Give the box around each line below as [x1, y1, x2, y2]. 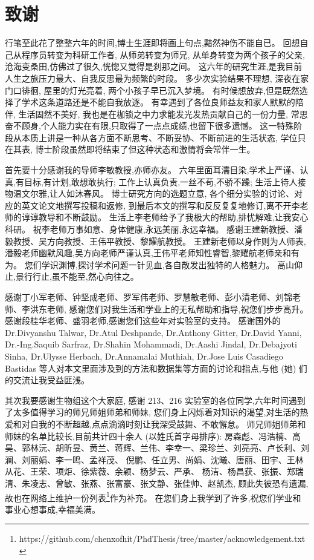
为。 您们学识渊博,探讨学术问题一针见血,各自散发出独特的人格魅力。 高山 [5, 258, 295, 271]
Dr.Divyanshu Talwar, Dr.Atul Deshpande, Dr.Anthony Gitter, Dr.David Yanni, [5, 326, 302, 338]
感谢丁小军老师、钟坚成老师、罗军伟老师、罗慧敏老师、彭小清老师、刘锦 [5, 291, 292, 303]
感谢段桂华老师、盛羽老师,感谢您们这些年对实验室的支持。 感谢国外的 [5, 314, 281, 327]
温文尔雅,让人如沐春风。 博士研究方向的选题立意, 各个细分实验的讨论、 [13, 187, 295, 200]
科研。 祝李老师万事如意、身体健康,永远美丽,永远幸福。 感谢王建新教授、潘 [5, 223, 303, 236]
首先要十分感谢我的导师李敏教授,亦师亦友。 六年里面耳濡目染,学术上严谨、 [5, 163, 300, 176]
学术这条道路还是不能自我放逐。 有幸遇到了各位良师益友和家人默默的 [21, 96, 295, 108]
